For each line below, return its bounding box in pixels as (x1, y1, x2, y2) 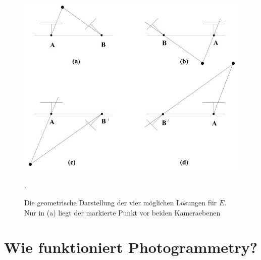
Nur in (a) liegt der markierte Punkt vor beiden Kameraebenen (24, 207, 221, 218)
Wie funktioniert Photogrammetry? (4, 237, 257, 257)
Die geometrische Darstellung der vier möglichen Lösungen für (24, 197, 217, 208)
